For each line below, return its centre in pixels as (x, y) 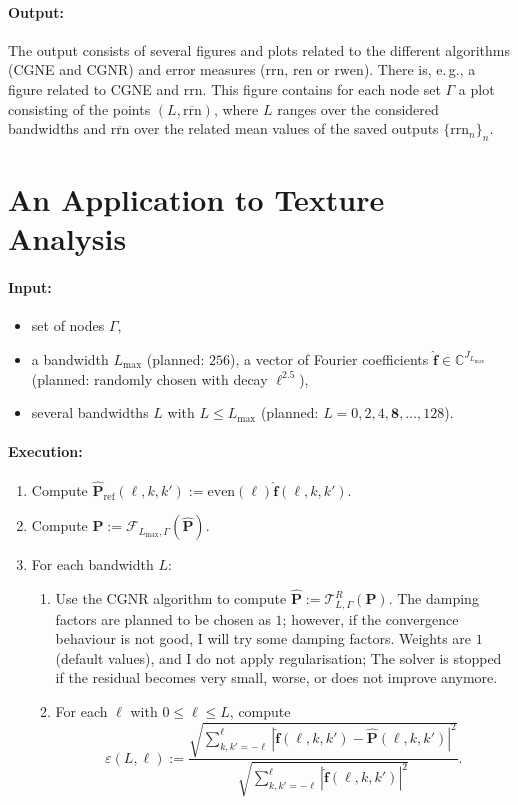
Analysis (67, 238)
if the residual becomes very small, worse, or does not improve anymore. (276, 677)
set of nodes (68, 325)
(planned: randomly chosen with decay (149, 378)
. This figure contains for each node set (321, 88)
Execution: (45, 451)
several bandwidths (90, 412)
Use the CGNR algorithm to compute (171, 598)
